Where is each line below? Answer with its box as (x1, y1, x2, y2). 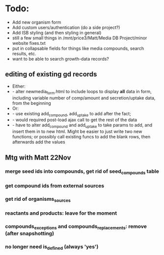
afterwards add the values (12, 139, 65, 145)
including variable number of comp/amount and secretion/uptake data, (12, 95, 156, 101)
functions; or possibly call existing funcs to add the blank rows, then (12, 134, 151, 140)
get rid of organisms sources (5, 195, 71, 203)
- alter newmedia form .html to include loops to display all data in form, (12, 88, 152, 96)
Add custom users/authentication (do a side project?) (12, 24, 120, 30)
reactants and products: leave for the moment (5, 210, 117, 217)
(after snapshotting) (5, 230, 55, 237)
